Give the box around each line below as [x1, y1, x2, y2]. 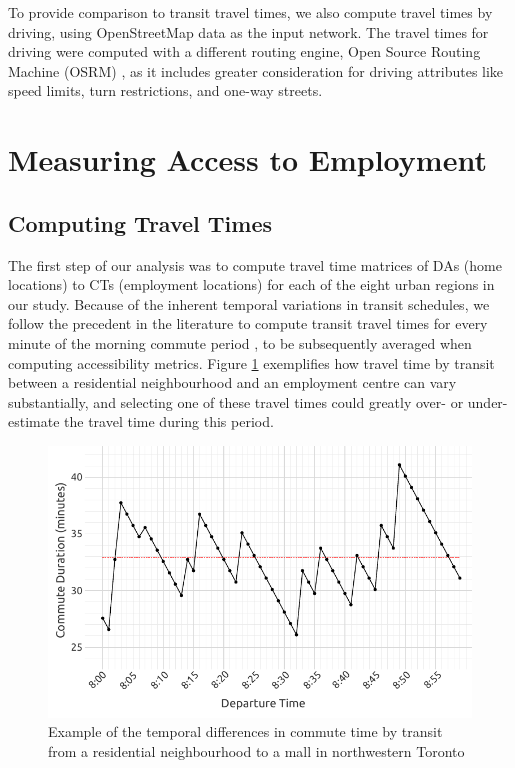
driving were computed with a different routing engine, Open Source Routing [8, 41, 481, 62]
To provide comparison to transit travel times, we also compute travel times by [8, 2, 493, 22]
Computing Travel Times [8, 207, 273, 238]
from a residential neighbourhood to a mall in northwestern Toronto [48, 741, 465, 761]
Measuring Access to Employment [8, 139, 487, 180]
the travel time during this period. [64, 411, 274, 432]
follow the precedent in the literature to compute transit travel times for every [8, 313, 488, 334]
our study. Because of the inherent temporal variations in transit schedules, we [8, 293, 490, 314]
